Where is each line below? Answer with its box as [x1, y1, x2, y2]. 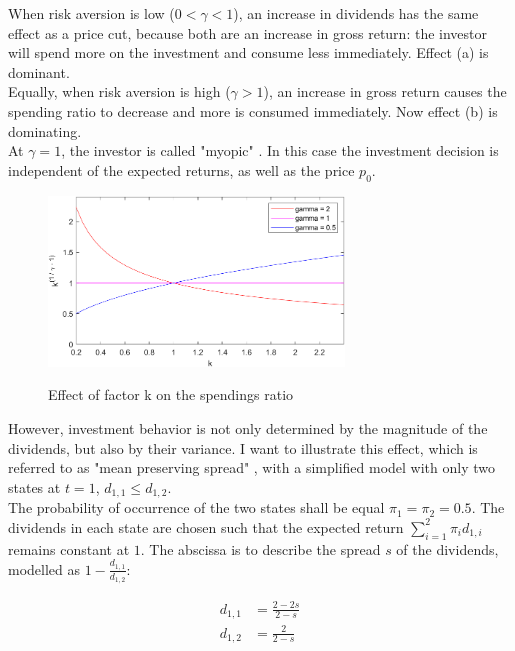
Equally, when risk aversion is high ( [8, 81, 231, 102]
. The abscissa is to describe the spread [140, 538, 381, 559]
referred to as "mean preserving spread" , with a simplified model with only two [8, 457, 496, 478]
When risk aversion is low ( [8, 3, 175, 23]
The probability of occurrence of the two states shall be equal [8, 497, 385, 518]
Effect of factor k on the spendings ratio [48, 384, 294, 405]
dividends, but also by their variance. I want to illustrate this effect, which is [8, 437, 478, 458]
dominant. [8, 61, 70, 82]
